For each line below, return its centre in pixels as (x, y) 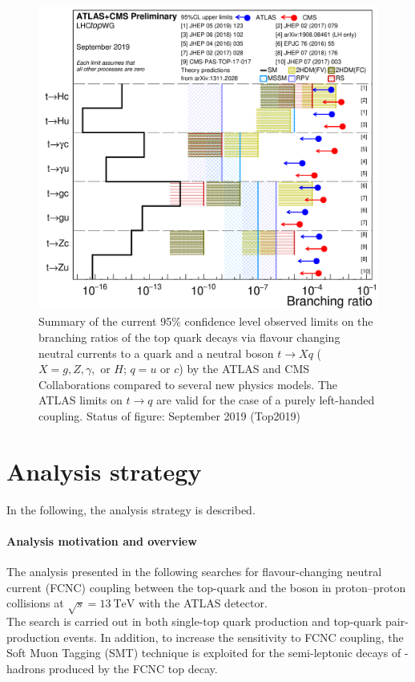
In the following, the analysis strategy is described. (131, 509)
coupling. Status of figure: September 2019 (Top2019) (169, 416)
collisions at (35, 603)
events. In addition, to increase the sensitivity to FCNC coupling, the (234, 637)
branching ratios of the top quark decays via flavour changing (189, 337)
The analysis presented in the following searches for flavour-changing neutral (194, 572)
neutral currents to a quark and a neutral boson (156, 353)
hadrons (26, 668)
